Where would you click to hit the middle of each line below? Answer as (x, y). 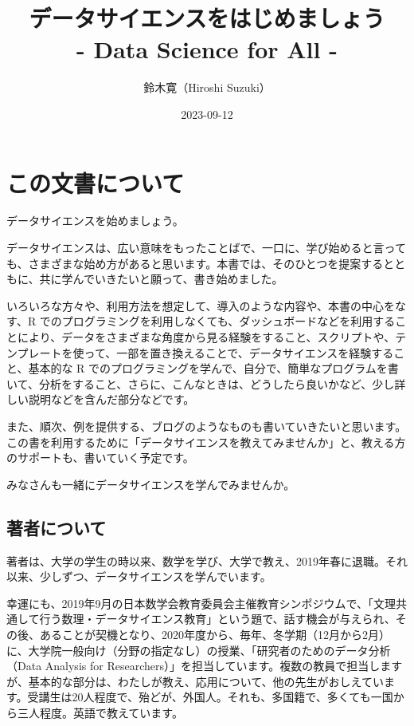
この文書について (96, 182)
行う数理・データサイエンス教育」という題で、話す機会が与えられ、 (217, 619)
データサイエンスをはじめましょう (207, 18)
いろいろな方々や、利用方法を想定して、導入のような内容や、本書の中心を (201, 305)
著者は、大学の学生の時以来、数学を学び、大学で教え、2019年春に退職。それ (207, 560)
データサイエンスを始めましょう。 (95, 221)
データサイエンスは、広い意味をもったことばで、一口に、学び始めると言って (206, 248)
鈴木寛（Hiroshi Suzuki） (207, 87)
